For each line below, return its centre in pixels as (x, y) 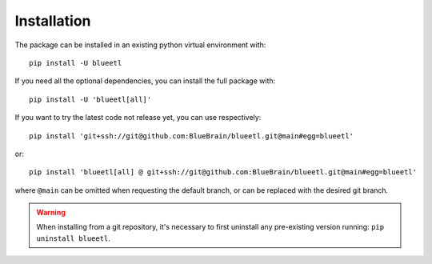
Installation (53, 21)
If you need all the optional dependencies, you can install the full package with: (145, 81)
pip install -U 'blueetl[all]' (90, 99)
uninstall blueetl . (74, 238)
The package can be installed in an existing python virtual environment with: (140, 45)
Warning (51, 213)
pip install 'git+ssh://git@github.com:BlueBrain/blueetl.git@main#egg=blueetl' (192, 136)
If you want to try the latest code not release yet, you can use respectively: (138, 118)
